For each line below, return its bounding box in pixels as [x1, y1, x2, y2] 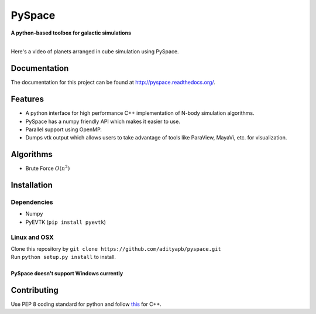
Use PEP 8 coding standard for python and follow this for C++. [11, 301, 162, 308]
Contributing [11, 285, 59, 295]
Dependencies [11, 198, 54, 206]
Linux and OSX [11, 233, 54, 241]
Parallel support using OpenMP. [25, 126, 102, 133]
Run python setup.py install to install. [11, 254, 116, 261]
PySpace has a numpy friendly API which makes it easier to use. [25, 118, 181, 125]
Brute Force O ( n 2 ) [25, 164, 70, 172]
